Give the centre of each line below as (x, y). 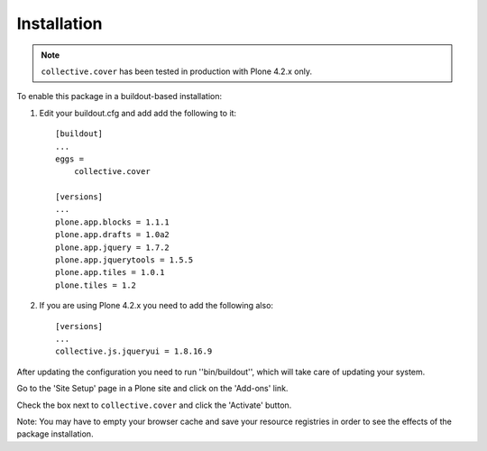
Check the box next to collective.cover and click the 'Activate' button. (154, 405)
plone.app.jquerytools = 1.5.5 (124, 260)
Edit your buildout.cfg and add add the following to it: (138, 113)
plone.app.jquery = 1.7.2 (113, 247)
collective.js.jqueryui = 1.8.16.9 (134, 351)
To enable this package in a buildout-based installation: (119, 97)
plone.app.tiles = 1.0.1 (110, 272)
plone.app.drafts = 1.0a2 (113, 235)
